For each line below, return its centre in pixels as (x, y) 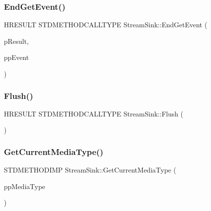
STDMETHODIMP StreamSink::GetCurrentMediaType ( (90, 170)
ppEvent (17, 57)
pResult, (16, 41)
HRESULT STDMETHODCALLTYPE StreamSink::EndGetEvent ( (106, 25)
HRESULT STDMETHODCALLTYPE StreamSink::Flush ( (94, 113)
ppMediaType (25, 186)
